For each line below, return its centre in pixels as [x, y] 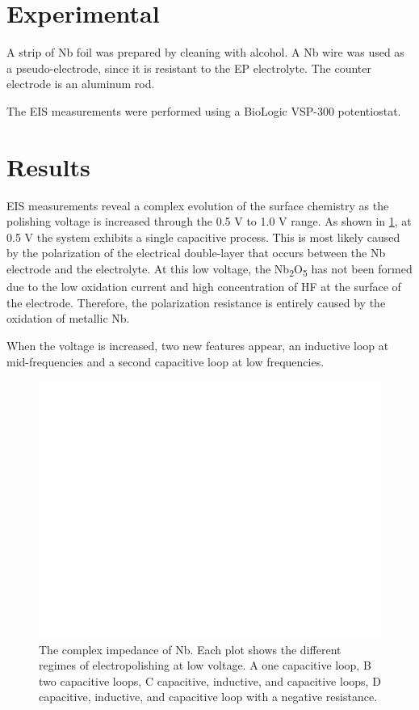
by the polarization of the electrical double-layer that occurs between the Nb [196, 253]
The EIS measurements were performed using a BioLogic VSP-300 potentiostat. [204, 110]
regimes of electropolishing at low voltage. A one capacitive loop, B [205, 665]
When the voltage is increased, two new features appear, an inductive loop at [198, 345]
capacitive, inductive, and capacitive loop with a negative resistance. [208, 697]
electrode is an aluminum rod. [81, 84]
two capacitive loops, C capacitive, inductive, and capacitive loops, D [210, 680]
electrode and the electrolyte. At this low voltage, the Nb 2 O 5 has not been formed [209, 270]
